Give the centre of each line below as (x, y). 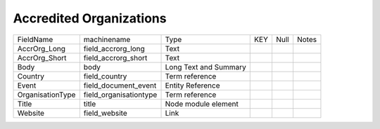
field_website (106, 113)
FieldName (35, 39)
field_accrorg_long (114, 48)
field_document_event (120, 86)
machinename (107, 39)
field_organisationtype (120, 95)
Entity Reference (192, 86)
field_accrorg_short (115, 57)
